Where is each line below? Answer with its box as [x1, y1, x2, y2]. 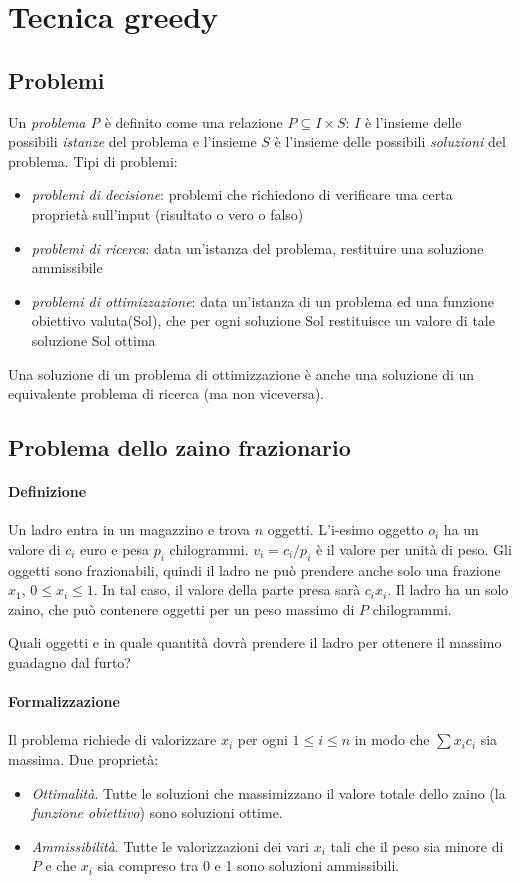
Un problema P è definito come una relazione [8, 111, 283, 132]
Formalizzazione [8, 691, 120, 712]
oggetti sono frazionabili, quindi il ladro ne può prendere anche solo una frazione [8, 559, 501, 580]
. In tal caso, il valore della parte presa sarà [93, 579, 361, 600]
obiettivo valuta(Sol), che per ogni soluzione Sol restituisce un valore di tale [31, 310, 495, 331]
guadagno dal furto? [8, 652, 131, 673]
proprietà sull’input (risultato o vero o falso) [31, 203, 304, 224]
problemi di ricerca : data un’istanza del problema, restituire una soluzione [31, 237, 484, 258]
